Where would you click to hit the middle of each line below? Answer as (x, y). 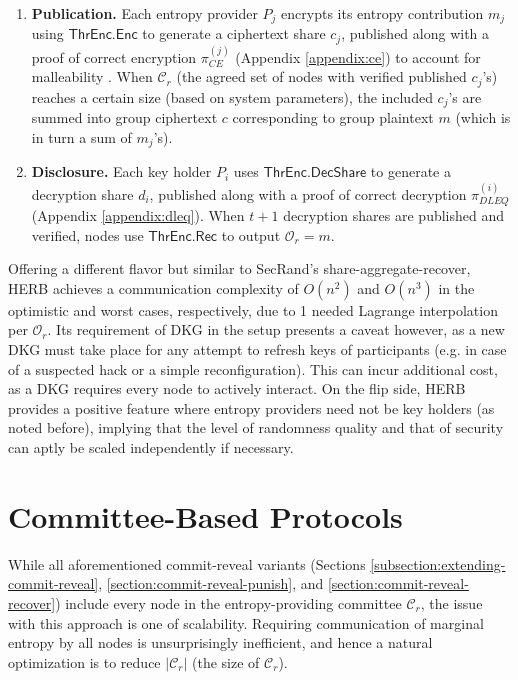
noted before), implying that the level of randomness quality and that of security (256, 427)
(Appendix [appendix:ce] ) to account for (358, 56)
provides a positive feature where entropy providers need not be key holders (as (251, 407)
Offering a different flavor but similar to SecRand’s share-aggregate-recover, (239, 268)
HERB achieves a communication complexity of (153, 287)
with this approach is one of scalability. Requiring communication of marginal (246, 622)
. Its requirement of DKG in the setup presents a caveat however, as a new (276, 329)
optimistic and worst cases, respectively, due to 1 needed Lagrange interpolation (253, 309)
